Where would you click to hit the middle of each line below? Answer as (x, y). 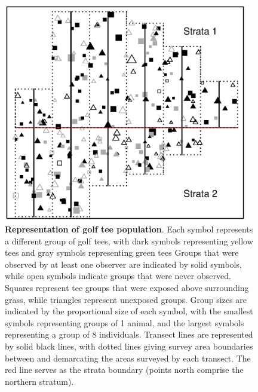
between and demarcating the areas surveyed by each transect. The (128, 358)
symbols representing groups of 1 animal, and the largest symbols (125, 322)
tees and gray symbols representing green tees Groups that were (122, 252)
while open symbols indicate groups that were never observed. (118, 276)
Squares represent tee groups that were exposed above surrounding (127, 288)
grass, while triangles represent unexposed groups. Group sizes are (126, 299)
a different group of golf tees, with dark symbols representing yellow (129, 241)
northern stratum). (39, 381)
